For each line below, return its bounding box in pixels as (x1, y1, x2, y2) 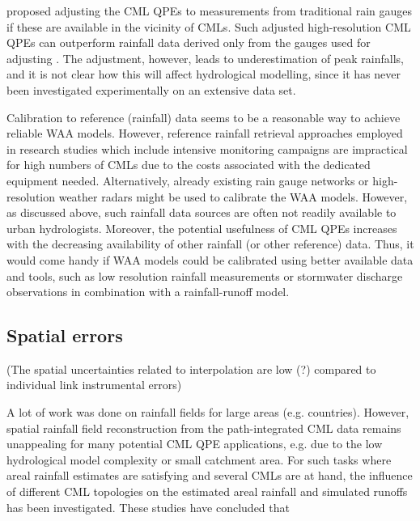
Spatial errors (6, 323, 123, 348)
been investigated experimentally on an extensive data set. (6, 81, 296, 98)
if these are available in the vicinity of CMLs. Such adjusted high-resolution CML (6, 18, 411, 35)
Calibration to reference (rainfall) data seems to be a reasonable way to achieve (6, 108, 401, 125)
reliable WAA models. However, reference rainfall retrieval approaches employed (6, 125, 403, 142)
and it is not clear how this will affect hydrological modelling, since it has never (6, 66, 401, 83)
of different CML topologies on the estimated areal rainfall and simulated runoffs (6, 483, 408, 500)
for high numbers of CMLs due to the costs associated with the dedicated (6, 156, 371, 173)
